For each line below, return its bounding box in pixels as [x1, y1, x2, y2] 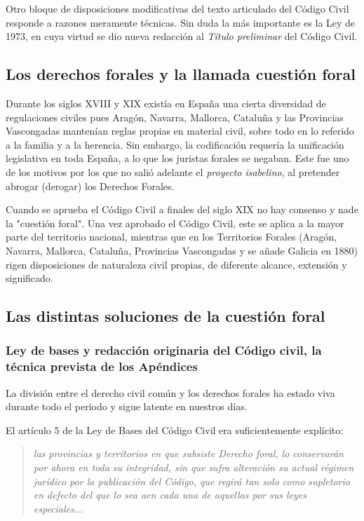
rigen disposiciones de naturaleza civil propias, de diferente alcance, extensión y [6, 257, 347, 271]
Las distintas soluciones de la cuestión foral [6, 305, 325, 327]
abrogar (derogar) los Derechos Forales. [6, 178, 175, 193]
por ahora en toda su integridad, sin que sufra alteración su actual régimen [33, 460, 354, 474]
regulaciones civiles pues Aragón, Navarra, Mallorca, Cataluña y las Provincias [6, 109, 344, 124]
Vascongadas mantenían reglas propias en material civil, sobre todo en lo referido [6, 123, 354, 138]
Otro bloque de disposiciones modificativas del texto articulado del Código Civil [6, 1, 349, 15]
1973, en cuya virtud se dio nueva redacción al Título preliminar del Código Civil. [6, 29, 358, 43]
